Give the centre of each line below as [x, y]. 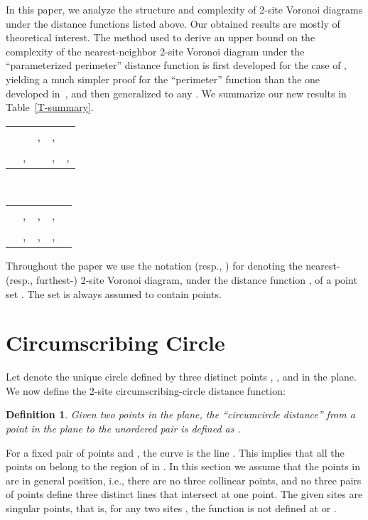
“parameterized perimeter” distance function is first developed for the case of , [177, 65]
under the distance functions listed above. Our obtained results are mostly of [173, 23]
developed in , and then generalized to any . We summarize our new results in [176, 93]
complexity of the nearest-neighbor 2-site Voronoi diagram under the [155, 51]
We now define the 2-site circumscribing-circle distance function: [146, 390]
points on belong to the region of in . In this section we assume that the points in [183, 466]
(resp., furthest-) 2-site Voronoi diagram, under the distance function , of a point [182, 279]
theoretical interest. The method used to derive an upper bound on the [161, 37]
